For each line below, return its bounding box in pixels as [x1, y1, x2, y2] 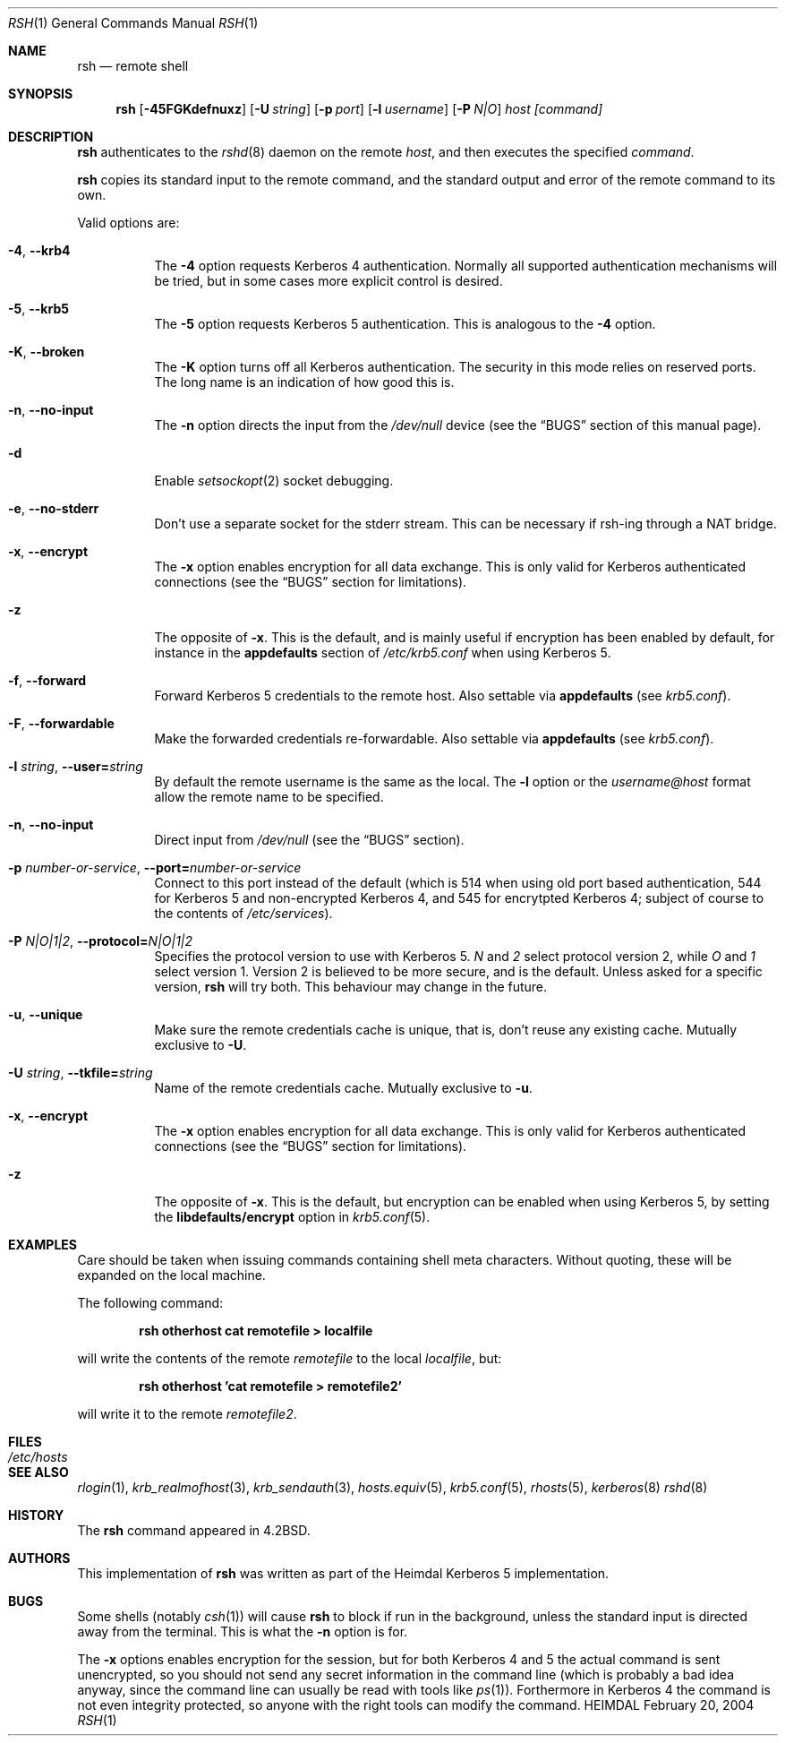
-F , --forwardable [8, 716, 115, 731]
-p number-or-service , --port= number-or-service [8, 860, 302, 875]
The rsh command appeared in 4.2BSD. [77, 1523, 311, 1538]
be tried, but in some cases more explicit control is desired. [154, 273, 503, 288]
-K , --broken [8, 344, 85, 359]
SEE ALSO [8, 1464, 69, 1480]
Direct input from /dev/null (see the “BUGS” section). [154, 832, 465, 847]
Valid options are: [77, 215, 180, 230]
